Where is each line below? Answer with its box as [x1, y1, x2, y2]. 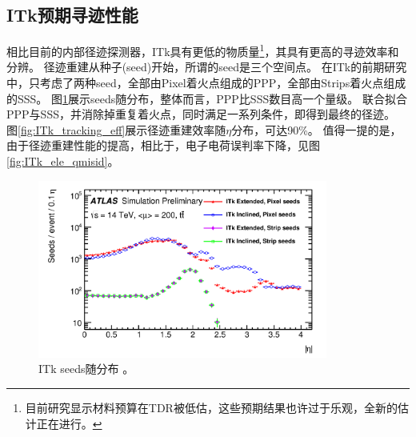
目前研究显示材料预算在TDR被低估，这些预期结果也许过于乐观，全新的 [25, 399, 398, 416]
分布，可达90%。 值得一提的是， [231, 121, 402, 138]
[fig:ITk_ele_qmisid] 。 [6, 153, 119, 170]
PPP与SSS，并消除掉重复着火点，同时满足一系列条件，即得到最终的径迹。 [6, 106, 395, 122]
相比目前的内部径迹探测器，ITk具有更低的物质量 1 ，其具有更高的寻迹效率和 [6, 41, 399, 59]
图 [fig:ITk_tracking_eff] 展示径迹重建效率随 [6, 121, 226, 138]
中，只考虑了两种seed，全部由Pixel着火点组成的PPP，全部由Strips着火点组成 [6, 74, 406, 91]
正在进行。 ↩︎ [36, 415, 102, 431]
